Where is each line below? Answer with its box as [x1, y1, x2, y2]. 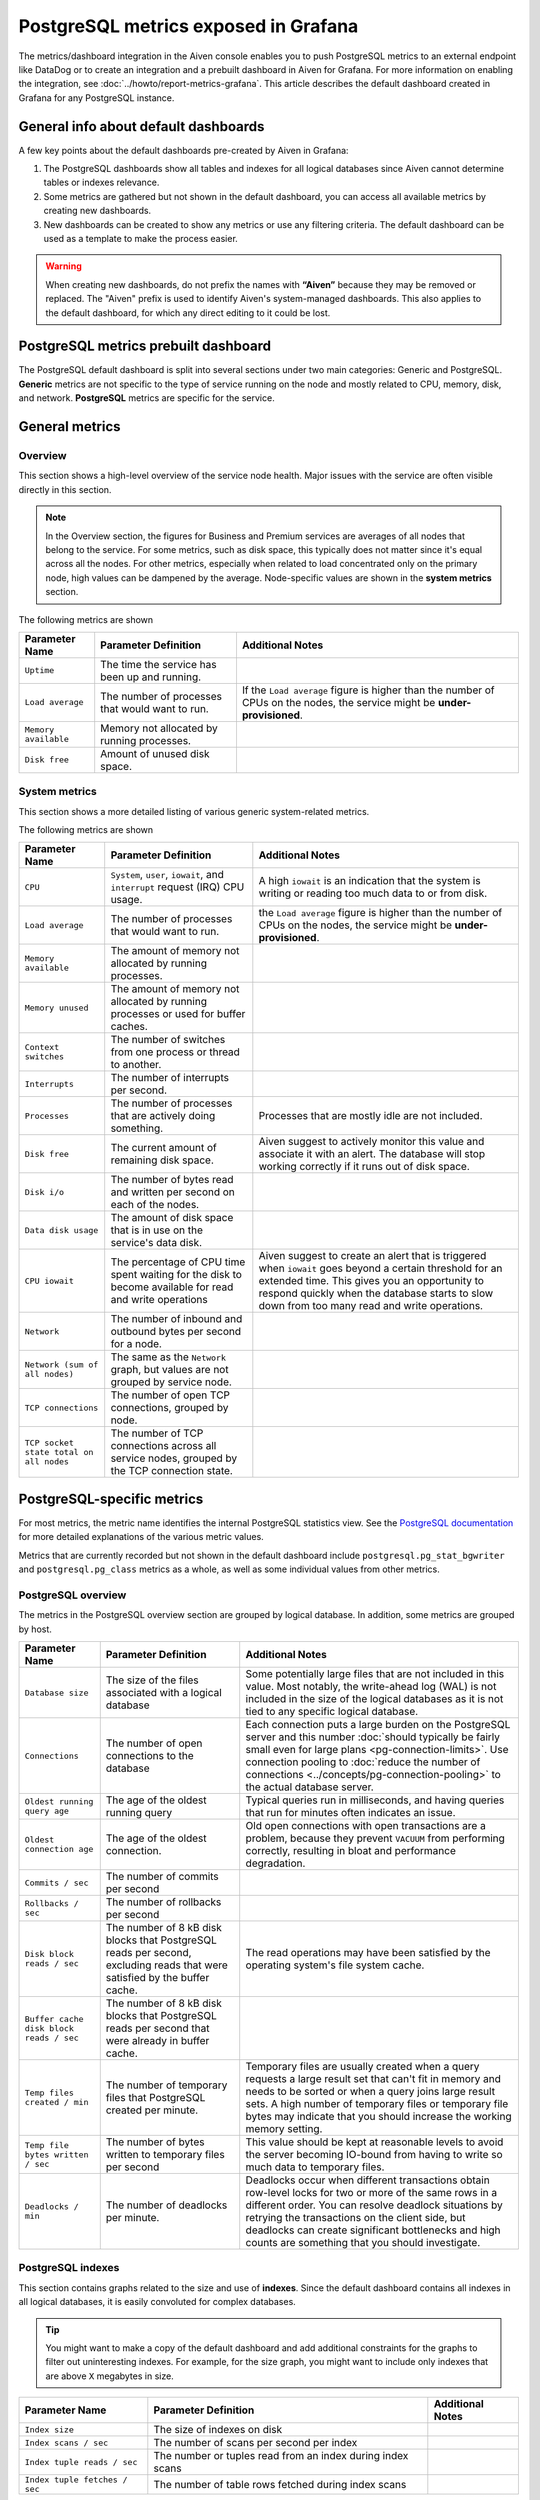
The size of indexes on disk [153, 2423, 283, 2437]
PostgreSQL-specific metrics [18, 1490, 204, 1507]
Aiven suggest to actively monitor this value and [258, 1135, 485, 1149]
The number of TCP [110, 1426, 204, 1440]
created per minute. [105, 2103, 199, 2117]
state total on [24, 1446, 94, 1457]
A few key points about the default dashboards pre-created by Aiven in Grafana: [18, 144, 349, 156]
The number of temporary [105, 2078, 228, 2092]
